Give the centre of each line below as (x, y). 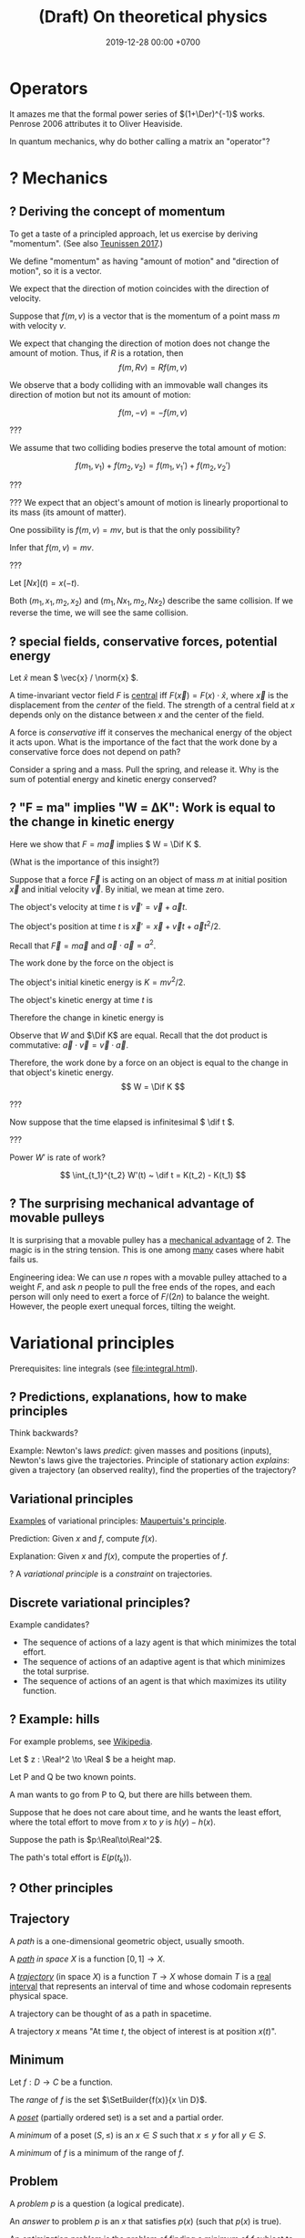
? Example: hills (55, 1719)
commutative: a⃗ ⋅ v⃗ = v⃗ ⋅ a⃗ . (69, 1045)
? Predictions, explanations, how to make (128, 1397)
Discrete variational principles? (100, 1602)
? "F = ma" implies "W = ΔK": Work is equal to (142, 808)
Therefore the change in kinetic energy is (86, 1017)
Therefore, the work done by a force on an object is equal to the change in (149, 1062)
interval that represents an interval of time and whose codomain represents (151, 1986)
